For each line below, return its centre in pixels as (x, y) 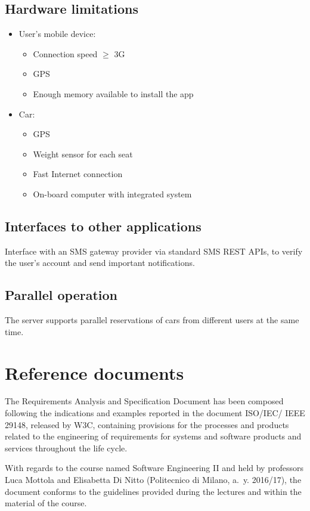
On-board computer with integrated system (112, 193)
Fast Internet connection (78, 174)
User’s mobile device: (57, 34)
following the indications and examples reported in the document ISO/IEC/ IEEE (155, 413)
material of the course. (46, 503)
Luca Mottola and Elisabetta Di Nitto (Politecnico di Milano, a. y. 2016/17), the (153, 480)
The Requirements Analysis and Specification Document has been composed (144, 401)
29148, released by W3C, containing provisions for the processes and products (147, 424)
